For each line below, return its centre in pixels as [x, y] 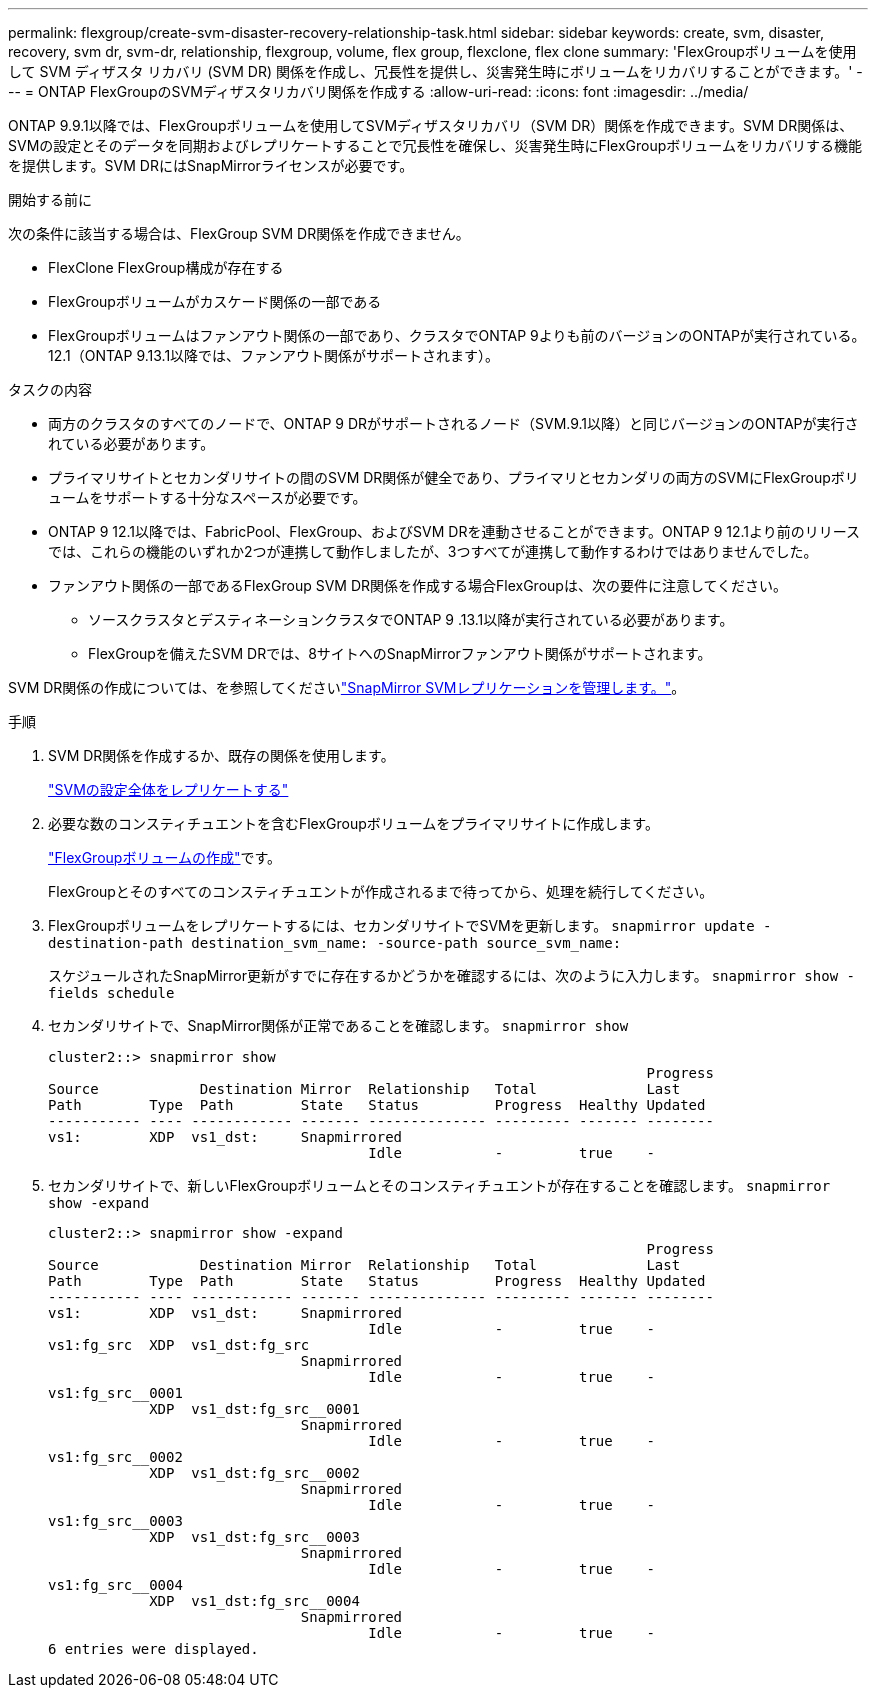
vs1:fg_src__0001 [115, 1393]
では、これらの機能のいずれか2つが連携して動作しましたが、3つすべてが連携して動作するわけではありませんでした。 [433, 551]
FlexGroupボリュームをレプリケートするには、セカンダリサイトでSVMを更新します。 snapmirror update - [410, 925]
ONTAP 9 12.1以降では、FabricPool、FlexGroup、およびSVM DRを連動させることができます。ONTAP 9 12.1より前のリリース [454, 531]
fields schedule [111, 993]
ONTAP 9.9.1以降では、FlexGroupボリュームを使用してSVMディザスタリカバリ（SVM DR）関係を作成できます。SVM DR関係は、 [431, 125]
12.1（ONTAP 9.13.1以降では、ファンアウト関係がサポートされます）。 [274, 355]
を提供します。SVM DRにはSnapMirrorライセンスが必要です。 [211, 165]
